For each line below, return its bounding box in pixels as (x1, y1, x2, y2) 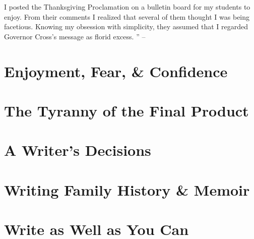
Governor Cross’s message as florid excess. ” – (4, 31, 146, 41)
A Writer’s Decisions (4, 140, 151, 160)
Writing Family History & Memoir (4, 179, 250, 200)
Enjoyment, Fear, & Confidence (4, 61, 228, 81)
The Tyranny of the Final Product (4, 100, 249, 121)
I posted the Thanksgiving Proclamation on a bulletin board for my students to (4, 2, 250, 12)
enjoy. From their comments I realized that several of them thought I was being (4, 11, 250, 22)
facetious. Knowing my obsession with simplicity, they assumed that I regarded (4, 21, 248, 32)
